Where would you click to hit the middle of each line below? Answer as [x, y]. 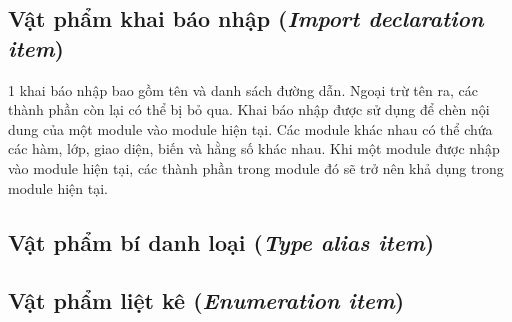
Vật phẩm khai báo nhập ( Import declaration [246, 18]
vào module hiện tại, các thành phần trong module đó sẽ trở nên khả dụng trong [256, 167]
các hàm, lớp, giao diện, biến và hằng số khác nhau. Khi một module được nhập [254, 148]
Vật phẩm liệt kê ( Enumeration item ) [206, 300]
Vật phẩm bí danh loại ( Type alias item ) [221, 241]
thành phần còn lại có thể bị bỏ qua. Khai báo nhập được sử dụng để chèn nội [249, 109]
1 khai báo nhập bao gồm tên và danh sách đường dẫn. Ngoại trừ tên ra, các [243, 89]
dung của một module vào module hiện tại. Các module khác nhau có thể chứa [250, 128]
